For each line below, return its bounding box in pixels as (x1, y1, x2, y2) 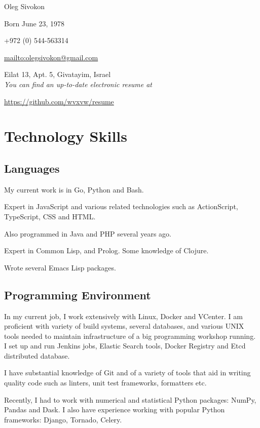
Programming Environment (4, 287, 151, 302)
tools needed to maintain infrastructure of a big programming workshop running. (4, 330, 256, 341)
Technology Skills (4, 126, 128, 146)
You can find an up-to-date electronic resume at (4, 79, 152, 89)
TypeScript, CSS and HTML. (4, 211, 96, 221)
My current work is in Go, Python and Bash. (4, 184, 144, 194)
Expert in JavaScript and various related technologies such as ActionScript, (4, 201, 238, 212)
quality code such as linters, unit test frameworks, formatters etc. (4, 377, 207, 388)
